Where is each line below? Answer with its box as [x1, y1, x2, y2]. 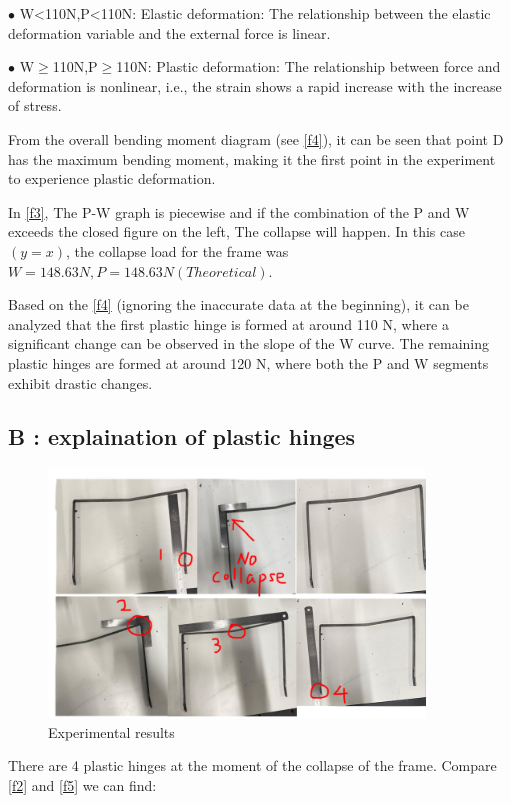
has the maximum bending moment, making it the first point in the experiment [8, 148, 496, 169]
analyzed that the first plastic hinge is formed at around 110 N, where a [8, 313, 449, 334]
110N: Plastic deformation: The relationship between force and [116, 56, 501, 77]
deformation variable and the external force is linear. [8, 22, 331, 43]
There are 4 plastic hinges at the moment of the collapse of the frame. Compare [8, 755, 497, 776]
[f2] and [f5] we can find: [8, 774, 157, 795]
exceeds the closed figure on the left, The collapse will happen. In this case [8, 221, 465, 242]
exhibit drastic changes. [8, 372, 153, 393]
